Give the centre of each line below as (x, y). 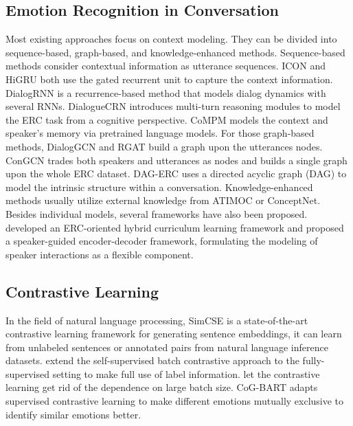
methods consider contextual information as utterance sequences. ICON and (166, 66)
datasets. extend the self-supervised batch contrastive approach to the (152, 360)
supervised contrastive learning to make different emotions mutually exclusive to (175, 401)
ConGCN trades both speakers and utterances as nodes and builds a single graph (176, 160)
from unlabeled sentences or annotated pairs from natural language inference (167, 347)
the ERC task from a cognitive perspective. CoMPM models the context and (167, 119)
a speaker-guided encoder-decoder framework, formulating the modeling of (162, 241)
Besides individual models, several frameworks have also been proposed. (157, 213)
